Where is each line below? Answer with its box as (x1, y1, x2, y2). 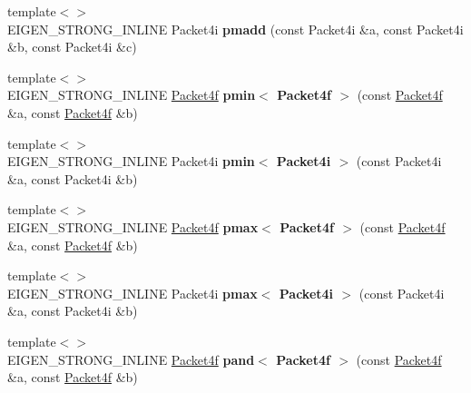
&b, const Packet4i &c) (7, 37, 137, 56)
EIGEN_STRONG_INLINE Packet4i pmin (7, 152, 255, 171)
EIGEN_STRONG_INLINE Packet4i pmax (7, 283, 258, 302)
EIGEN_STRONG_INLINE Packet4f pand (7, 349, 255, 368)
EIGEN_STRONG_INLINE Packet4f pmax (7, 217, 259, 236)
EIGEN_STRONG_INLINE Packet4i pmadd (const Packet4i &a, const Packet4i (7, 19, 464, 38)
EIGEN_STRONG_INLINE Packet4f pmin (7, 85, 256, 104)
